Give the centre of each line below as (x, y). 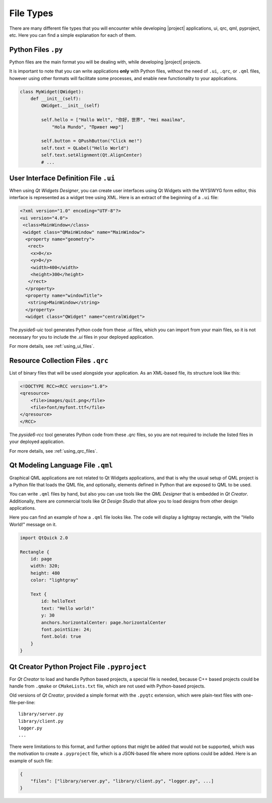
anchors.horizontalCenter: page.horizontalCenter (104, 622)
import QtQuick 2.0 (44, 538)
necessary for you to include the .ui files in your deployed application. (82, 337)
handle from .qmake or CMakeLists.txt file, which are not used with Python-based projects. (108, 686)
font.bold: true (61, 637)
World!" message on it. (33, 524)
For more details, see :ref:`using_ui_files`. (52, 346)
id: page (41, 559)
